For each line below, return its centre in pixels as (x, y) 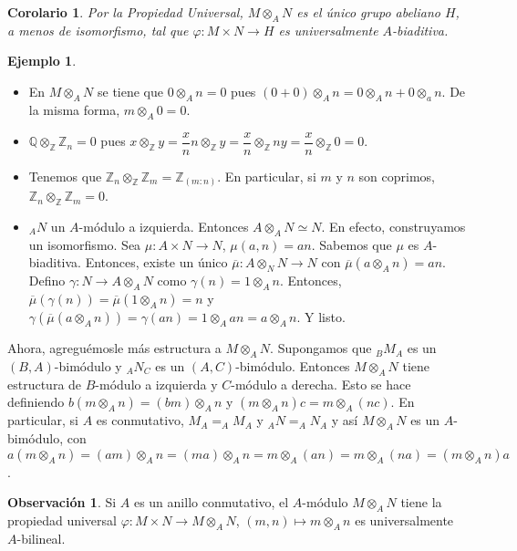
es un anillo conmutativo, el (211, 502)
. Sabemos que (352, 244)
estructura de (45, 384)
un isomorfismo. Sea (85, 244)
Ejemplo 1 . (42, 61)
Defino (47, 281)
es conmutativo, (140, 420)
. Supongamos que (321, 348)
